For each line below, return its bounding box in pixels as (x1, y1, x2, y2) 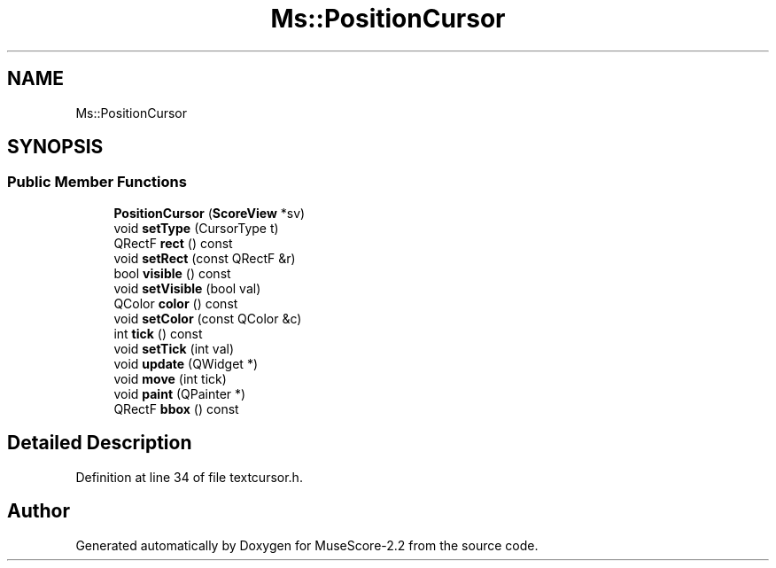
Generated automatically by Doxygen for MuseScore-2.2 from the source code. (75, 537, 539, 553)
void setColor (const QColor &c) (113, 310, 302, 326)
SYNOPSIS (7, 136, 104, 159)
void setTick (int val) (113, 340, 235, 356)
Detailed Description (7, 432, 192, 455)
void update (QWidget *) (113, 355, 259, 371)
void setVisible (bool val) (113, 280, 261, 296)
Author (7, 500, 70, 523)
